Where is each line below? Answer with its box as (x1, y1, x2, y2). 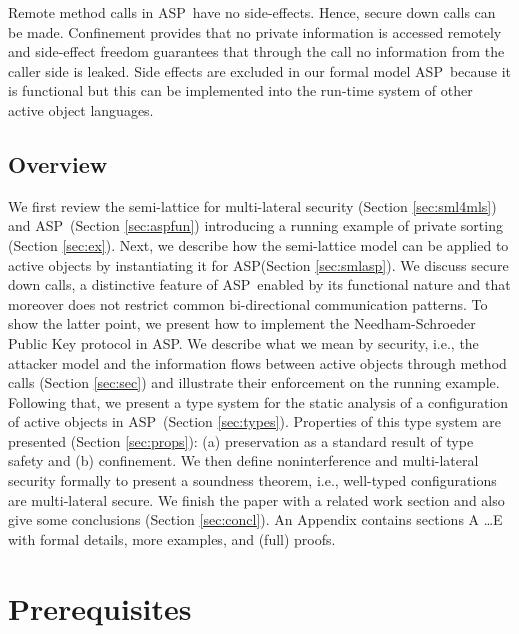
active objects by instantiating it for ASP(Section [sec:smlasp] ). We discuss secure (8, 254, 509, 275)
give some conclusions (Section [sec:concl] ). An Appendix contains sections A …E (8, 509, 503, 530)
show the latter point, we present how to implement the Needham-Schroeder (8, 313, 476, 334)
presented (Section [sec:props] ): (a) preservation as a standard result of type (8, 430, 474, 451)
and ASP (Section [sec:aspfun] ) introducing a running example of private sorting (8, 215, 503, 236)
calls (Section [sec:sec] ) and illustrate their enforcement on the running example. (8, 372, 500, 393)
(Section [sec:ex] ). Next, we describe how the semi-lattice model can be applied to (8, 234, 509, 255)
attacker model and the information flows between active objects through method (8, 352, 507, 373)
